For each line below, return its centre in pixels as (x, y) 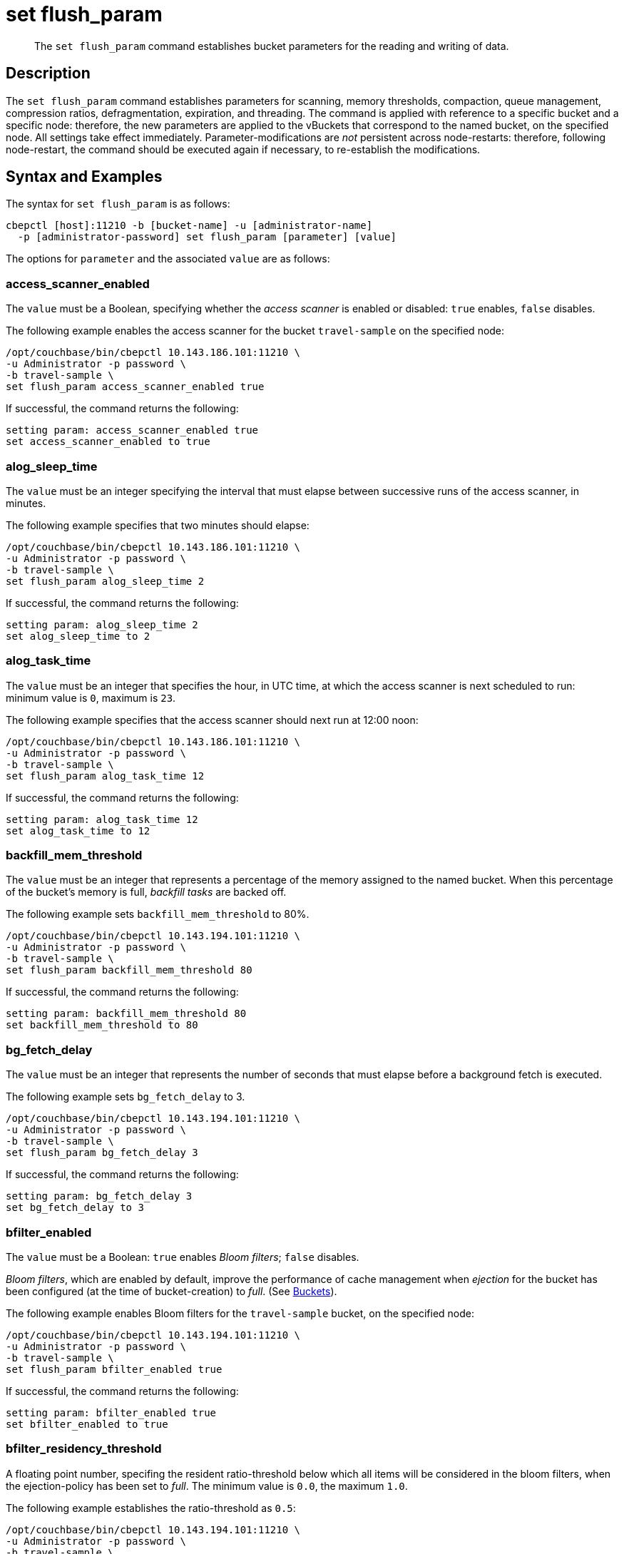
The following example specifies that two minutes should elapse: (158, 525)
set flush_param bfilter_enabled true (114, 1369)
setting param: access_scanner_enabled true (132, 430)
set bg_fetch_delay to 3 (75, 1208)
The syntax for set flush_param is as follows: (118, 204)
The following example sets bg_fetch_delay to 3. (126, 1097)
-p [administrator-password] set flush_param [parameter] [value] (207, 237)
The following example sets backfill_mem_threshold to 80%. (158, 914)
